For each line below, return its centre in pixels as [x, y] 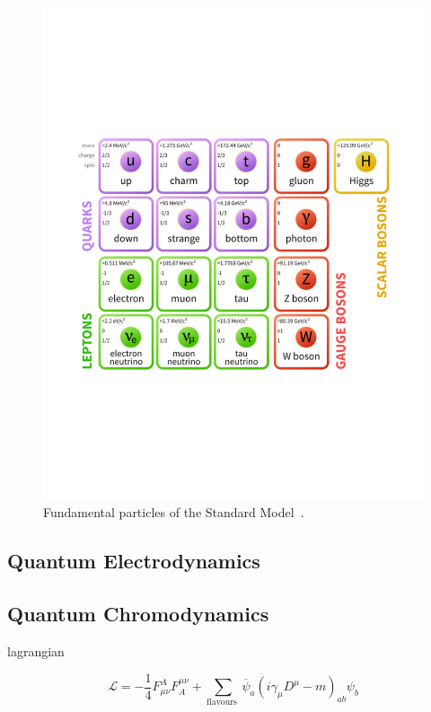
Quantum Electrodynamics [134, 561]
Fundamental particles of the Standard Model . [174, 512]
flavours [222, 703]
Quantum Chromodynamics [138, 614]
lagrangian [36, 651]
